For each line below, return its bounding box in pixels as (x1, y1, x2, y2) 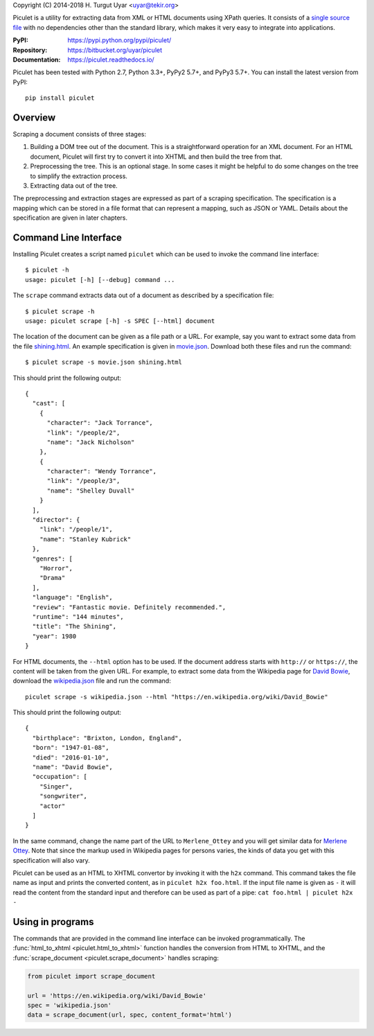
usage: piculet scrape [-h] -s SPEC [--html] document (25, 317, 215, 325)
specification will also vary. (12, 856, 90, 864)
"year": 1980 (32, 632, 77, 640)
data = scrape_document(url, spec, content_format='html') (27, 1011, 232, 1019)
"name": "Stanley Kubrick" (39, 535, 132, 543)
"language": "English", (32, 593, 114, 602)
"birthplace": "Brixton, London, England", (32, 734, 183, 741)
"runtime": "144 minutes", (32, 613, 124, 620)
